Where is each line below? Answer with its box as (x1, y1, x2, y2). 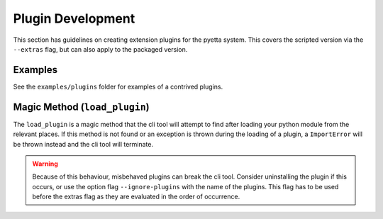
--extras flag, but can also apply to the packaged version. (13, 45, 188, 53)
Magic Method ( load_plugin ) (13, 101, 150, 113)
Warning (32, 159, 58, 168)
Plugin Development (13, 11, 135, 26)
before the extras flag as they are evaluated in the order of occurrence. (32, 192, 240, 201)
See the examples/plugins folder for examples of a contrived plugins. (13, 82, 223, 91)
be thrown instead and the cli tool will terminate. (13, 140, 154, 148)
